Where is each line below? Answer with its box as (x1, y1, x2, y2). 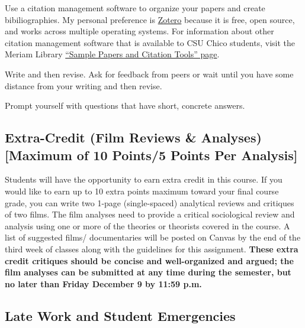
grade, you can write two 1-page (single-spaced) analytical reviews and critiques (5, 196, 294, 209)
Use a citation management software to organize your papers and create (5, 2, 265, 14)
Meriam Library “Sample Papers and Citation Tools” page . (5, 48, 220, 60)
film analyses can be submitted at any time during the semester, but (5, 266, 291, 278)
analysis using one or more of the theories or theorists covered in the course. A (5, 219, 290, 232)
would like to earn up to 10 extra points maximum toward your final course (5, 184, 279, 197)
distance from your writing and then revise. (5, 79, 162, 92)
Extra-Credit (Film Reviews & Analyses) (5, 128, 262, 147)
